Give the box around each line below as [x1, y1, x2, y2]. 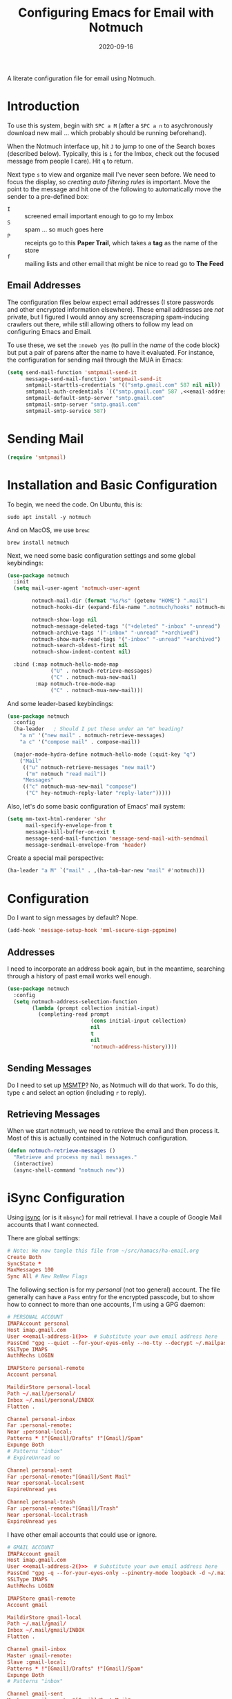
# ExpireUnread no [7, 1454, 60, 1461]
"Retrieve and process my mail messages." [13, 1154, 137, 1161]
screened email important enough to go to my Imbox [24, 211, 174, 220]
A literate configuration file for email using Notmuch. [7, 74, 157, 82]
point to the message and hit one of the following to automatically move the [7, 185, 222, 193]
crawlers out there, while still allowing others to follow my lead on [7, 320, 193, 328]
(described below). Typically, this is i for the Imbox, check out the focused [7, 149, 220, 157]
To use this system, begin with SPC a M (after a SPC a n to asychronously [7, 121, 213, 130]
